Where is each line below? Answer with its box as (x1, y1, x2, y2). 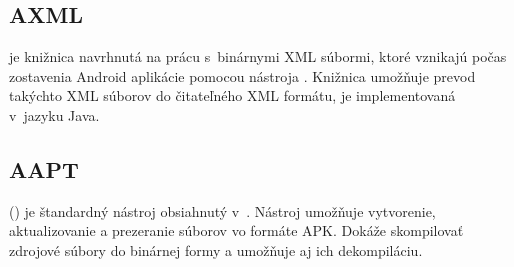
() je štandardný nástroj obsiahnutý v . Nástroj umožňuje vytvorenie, (9, 200, 436, 221)
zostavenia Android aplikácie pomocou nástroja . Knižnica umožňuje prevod (9, 65, 476, 86)
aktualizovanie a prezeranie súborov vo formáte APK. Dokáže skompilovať (9, 220, 464, 241)
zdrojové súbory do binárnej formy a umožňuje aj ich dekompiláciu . (9, 239, 423, 260)
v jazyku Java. (9, 104, 100, 125)
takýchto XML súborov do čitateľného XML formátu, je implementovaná (9, 85, 456, 106)
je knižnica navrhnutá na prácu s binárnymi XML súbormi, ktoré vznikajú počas (9, 46, 507, 67)
